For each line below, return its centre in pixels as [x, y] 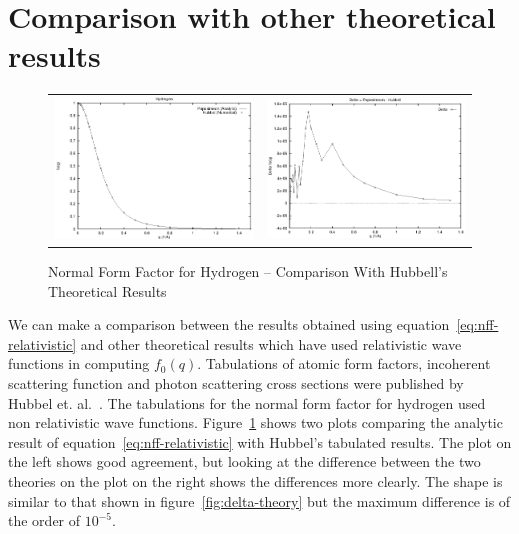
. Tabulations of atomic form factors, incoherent [344, 363]
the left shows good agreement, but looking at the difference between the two [244, 461]
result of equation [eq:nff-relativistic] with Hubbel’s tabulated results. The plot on [260, 441]
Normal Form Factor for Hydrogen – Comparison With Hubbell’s [248, 271]
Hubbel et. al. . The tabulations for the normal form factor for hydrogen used [247, 402]
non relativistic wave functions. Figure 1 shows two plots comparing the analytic [255, 422]
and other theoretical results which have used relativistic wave [271, 343]
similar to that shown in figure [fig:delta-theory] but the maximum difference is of [259, 500]
